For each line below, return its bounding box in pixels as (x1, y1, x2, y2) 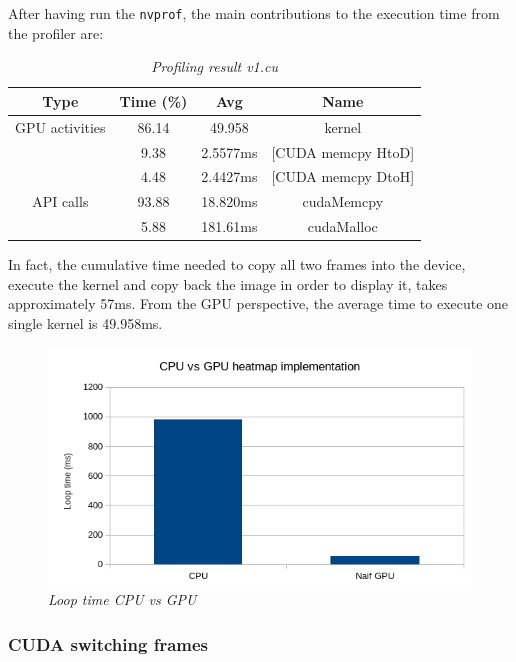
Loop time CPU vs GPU (48, 589, 197, 610)
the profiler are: (8, 22, 104, 43)
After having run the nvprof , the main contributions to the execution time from (8, 3, 500, 23)
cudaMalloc (307, 216, 378, 237)
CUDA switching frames (8, 631, 209, 656)
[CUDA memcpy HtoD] (271, 141, 415, 162)
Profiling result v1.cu (151, 56, 279, 77)
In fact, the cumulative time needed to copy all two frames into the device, (8, 254, 466, 275)
